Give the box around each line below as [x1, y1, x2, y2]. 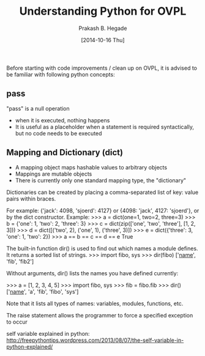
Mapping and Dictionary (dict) [6, 147, 124, 158]
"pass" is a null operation [6, 105, 70, 112]
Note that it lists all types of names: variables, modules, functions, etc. [6, 300, 184, 307]
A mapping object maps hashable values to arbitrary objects [15, 163, 167, 171]
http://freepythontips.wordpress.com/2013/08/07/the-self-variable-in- [6, 336, 184, 344]
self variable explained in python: [6, 330, 90, 337]
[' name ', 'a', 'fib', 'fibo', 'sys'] [6, 287, 79, 295]
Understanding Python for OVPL [19, 4, 187, 18]
